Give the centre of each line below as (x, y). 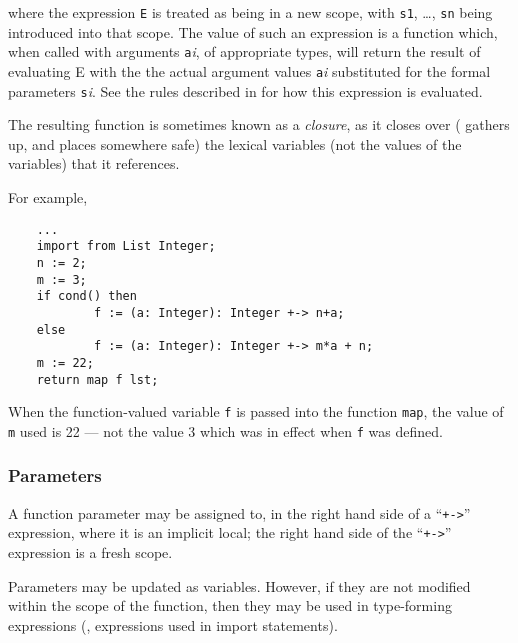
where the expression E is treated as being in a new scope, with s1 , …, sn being (250, 12)
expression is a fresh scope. (90, 552)
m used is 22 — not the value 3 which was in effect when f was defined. (225, 430)
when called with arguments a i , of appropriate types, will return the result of (244, 51)
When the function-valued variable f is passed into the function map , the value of (256, 411)
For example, (48, 197)
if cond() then (86, 296)
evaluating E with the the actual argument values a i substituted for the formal (249, 70)
